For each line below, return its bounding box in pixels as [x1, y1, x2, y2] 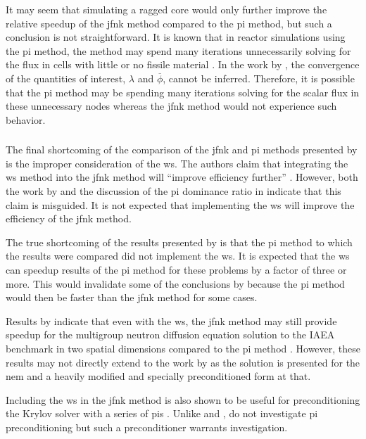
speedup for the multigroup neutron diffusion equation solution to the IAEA [6, 327, 335, 342]
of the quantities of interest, [6, 70, 126, 85]
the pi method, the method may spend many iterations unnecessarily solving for [6, 43, 351, 58]
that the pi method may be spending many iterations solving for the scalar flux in [6, 84, 360, 99]
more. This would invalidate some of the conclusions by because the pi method [6, 276, 345, 291]
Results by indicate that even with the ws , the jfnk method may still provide [6, 313, 337, 328]
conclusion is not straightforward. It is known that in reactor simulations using [6, 30, 346, 44]
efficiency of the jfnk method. [6, 211, 132, 226]
